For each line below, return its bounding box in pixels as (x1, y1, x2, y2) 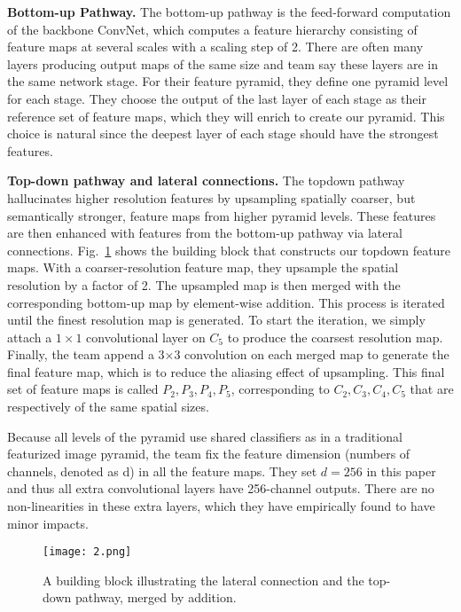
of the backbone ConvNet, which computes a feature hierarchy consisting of (7, 20, 418, 38)
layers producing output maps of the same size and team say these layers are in (7, 54, 438, 73)
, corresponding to (230, 380, 330, 398)
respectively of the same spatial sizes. (7, 397, 209, 416)
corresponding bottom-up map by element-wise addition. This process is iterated (7, 293, 445, 311)
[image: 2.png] (43, 545, 132, 559)
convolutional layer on (86, 327, 206, 346)
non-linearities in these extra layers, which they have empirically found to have (7, 497, 435, 515)
